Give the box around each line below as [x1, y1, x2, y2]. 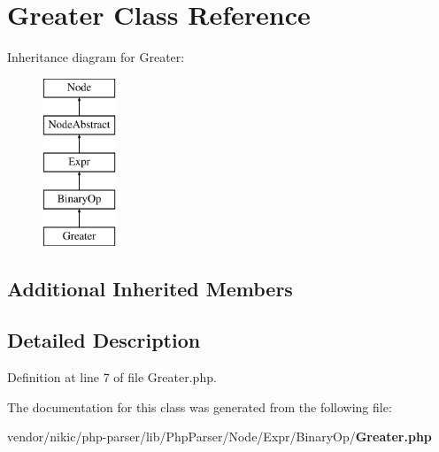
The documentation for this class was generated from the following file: [7, 397, 392, 416]
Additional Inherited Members [7, 274, 293, 302]
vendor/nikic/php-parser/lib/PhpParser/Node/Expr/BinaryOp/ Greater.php [7, 427, 432, 446]
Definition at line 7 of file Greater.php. [7, 368, 217, 387]
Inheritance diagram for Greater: [7, 48, 185, 66]
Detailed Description [7, 326, 201, 354]
